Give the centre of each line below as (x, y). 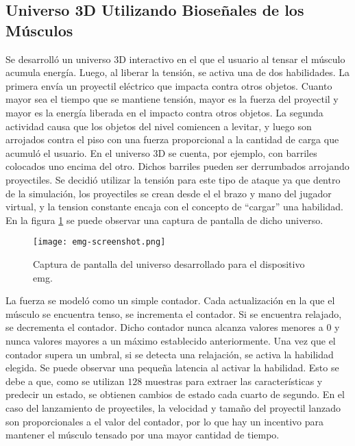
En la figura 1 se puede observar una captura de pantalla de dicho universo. (164, 220)
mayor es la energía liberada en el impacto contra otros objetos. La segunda (164, 112)
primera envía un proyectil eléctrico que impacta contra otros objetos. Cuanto (169, 85)
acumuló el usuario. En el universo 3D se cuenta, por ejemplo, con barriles (161, 152)
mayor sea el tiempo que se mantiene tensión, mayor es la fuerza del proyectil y (172, 99)
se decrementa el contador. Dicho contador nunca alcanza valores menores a (164, 327)
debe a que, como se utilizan (65, 381)
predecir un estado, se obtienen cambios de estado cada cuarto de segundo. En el (175, 394)
